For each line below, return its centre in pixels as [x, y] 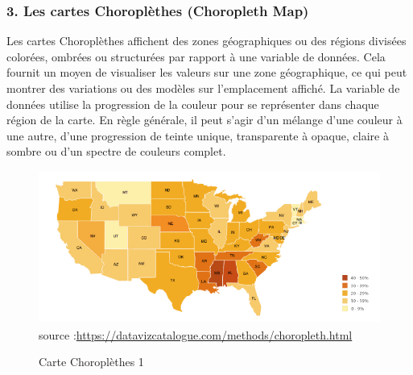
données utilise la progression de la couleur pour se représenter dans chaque [193, 104]
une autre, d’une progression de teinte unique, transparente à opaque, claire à [198, 135]
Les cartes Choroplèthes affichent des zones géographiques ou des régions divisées [206, 41]
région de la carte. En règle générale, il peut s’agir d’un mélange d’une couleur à [204, 120]
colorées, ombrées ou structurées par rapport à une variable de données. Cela [196, 56]
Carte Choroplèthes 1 [91, 362]
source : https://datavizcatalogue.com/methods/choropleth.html [196, 334]
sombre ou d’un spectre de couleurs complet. [116, 151]
